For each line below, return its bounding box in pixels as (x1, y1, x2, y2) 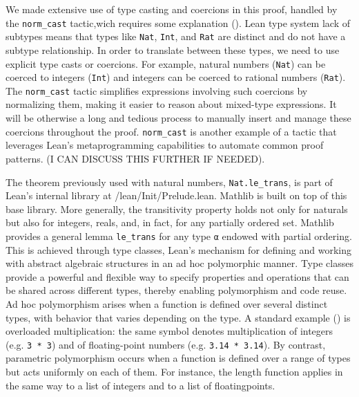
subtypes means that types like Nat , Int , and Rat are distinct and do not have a (6, 29, 346, 44)
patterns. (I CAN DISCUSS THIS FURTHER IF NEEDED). (6, 151, 265, 165)
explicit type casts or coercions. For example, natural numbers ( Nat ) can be (6, 56, 326, 71)
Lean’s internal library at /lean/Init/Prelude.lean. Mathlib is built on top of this (6, 188, 347, 203)
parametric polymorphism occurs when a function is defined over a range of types (6, 351, 351, 365)
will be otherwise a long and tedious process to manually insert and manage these (6, 111, 351, 125)
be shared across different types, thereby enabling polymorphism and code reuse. (6, 283, 347, 297)
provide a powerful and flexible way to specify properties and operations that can (6, 269, 349, 284)
